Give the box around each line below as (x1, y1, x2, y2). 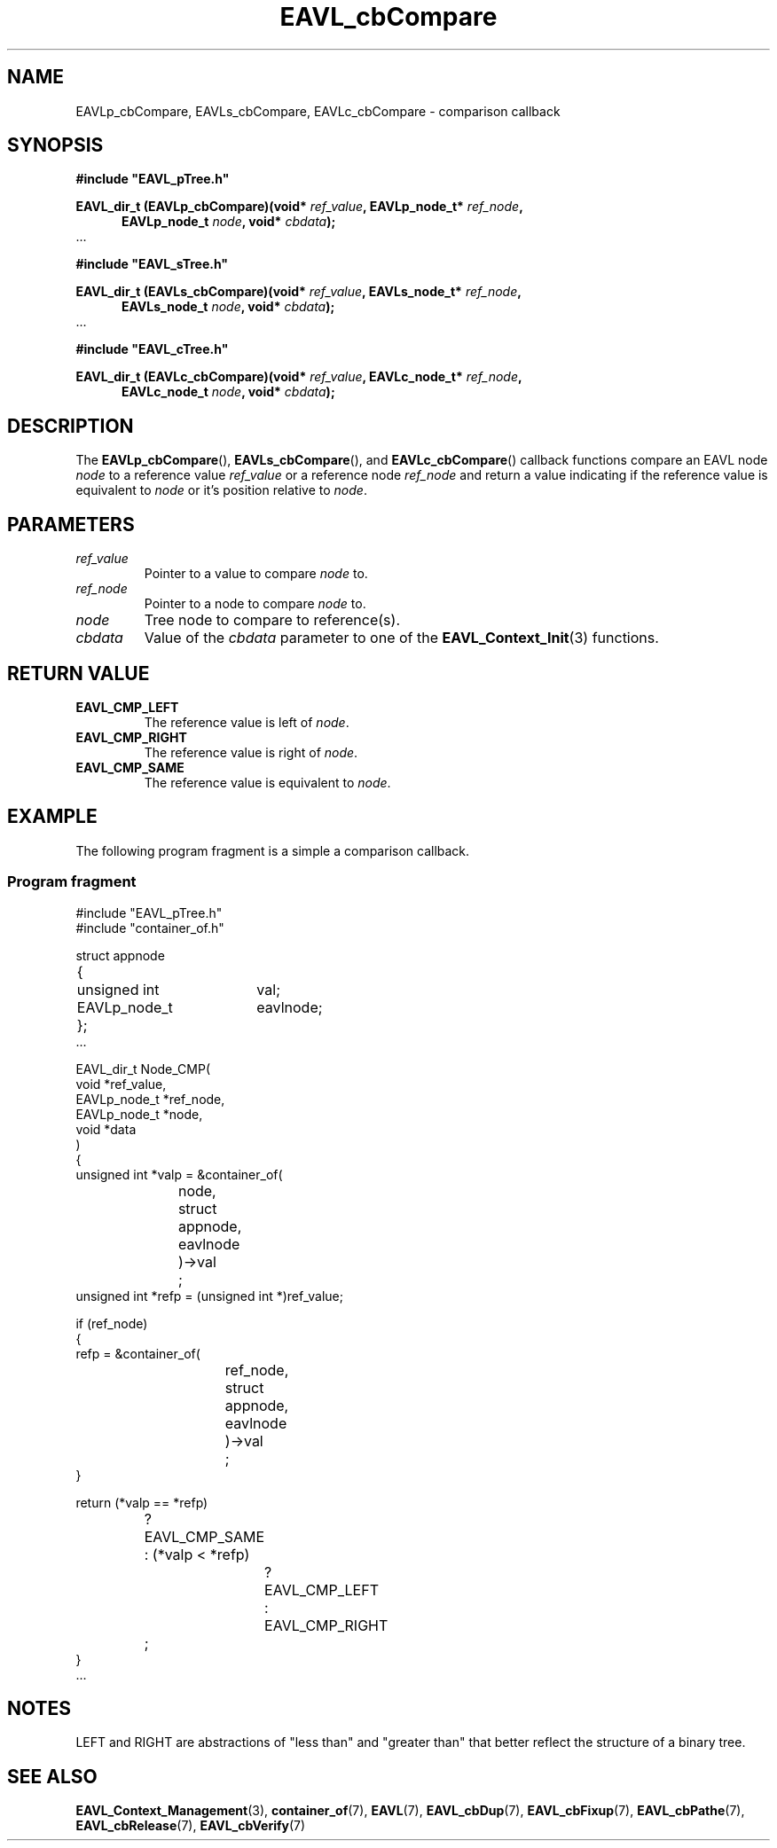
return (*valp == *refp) (75, 1494, 208, 1510)
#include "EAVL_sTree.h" (75, 256, 229, 272)
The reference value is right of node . (144, 744, 358, 760)
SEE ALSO (7, 1765, 98, 1788)
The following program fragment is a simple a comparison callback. (75, 842, 470, 858)
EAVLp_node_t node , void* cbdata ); (122, 214, 336, 230)
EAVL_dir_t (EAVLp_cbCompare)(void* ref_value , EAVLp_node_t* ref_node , (75, 199, 523, 215)
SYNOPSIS (7, 134, 104, 157)
